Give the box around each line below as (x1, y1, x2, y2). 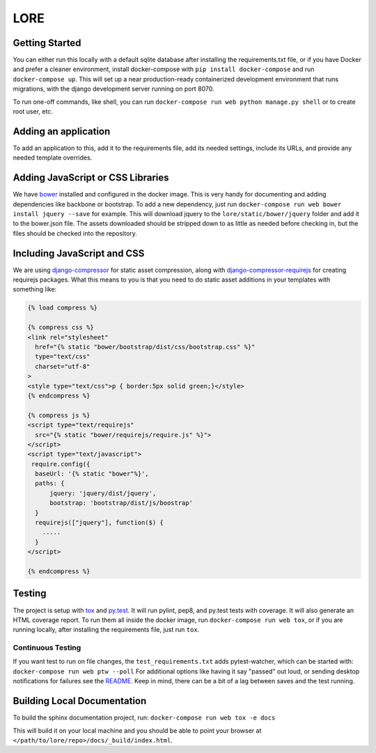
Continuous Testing (13, 643, 81, 653)
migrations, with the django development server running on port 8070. (13, 84, 215, 93)
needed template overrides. (13, 153, 93, 162)
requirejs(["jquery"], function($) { (35, 519, 164, 526)
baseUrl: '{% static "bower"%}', (35, 470, 149, 478)
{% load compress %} (27, 304, 97, 312)
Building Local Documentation (13, 695, 147, 707)
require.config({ (31, 460, 91, 468)
